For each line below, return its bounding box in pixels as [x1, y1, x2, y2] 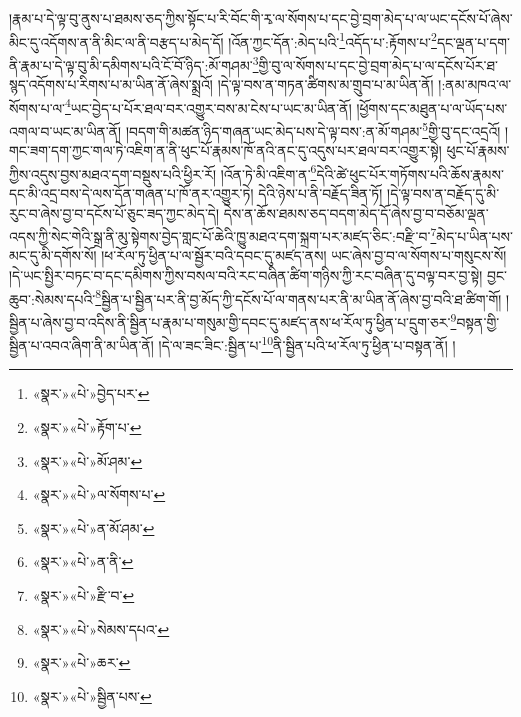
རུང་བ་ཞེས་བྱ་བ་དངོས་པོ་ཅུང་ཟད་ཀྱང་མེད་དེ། [9, 202, 220, 223]
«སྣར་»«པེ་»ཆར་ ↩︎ [32, 652, 131, 673]
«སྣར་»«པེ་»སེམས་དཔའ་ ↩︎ [32, 618, 170, 639]
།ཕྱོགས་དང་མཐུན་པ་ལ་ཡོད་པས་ [356, 97, 508, 118]
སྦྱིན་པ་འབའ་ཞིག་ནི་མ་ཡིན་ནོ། [9, 334, 154, 355]
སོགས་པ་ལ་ [9, 97, 66, 118]
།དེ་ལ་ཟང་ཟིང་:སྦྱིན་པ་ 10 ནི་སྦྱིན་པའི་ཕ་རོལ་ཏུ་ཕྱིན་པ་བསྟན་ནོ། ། [158, 332, 456, 355]
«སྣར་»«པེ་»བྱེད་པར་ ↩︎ [32, 383, 150, 404]
